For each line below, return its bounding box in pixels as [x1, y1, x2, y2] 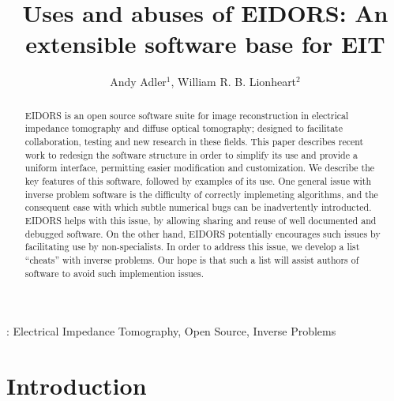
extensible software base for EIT [25, 28, 385, 60]
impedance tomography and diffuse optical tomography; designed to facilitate [24, 122, 343, 135]
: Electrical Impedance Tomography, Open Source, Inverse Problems [6, 323, 336, 339]
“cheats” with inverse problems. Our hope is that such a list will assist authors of [24, 253, 359, 266]
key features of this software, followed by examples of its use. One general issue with [24, 174, 372, 187]
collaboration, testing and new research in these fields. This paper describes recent [24, 135, 364, 148]
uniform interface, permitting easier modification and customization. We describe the [24, 161, 375, 174]
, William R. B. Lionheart [171, 73, 297, 90]
